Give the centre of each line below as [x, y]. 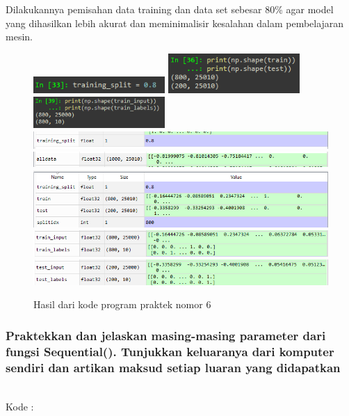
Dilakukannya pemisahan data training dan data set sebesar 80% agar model [170, 9]
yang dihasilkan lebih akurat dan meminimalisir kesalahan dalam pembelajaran [175, 23]
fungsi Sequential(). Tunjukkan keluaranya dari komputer [170, 351]
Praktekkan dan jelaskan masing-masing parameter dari [166, 335]
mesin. [19, 37]
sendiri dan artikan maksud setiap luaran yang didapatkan [173, 367]
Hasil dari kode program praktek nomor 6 [122, 304]
